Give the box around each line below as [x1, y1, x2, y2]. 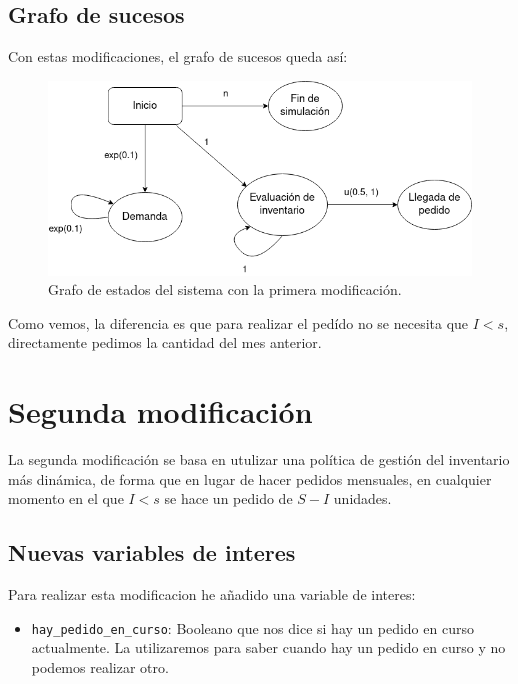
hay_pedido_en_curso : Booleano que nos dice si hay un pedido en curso [31, 617, 474, 638]
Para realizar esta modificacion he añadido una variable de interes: [8, 584, 416, 605]
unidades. [333, 488, 392, 509]
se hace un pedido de [164, 488, 293, 509]
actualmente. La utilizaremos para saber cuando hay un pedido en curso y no [31, 637, 506, 658]
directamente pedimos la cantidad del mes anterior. [8, 332, 322, 353]
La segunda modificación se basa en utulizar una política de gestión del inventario [8, 449, 510, 470]
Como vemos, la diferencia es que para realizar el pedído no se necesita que [8, 312, 469, 333]
